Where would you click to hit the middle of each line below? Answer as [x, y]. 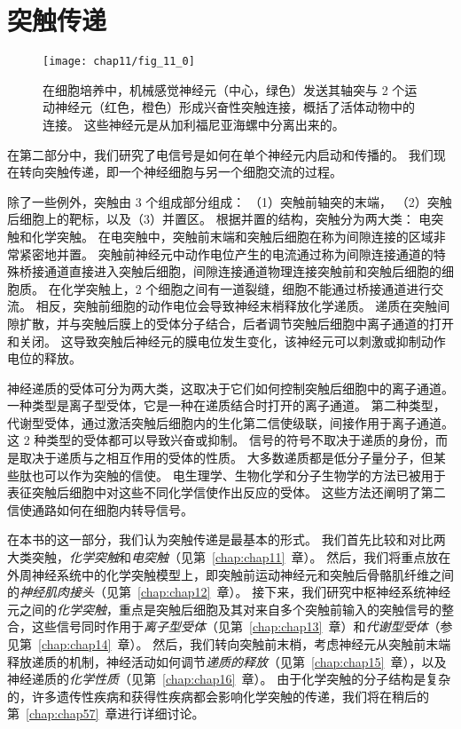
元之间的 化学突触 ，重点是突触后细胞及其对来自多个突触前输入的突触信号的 [224, 609]
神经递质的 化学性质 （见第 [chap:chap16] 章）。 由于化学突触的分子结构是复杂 [229, 679]
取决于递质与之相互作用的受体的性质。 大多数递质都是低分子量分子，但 [226, 458]
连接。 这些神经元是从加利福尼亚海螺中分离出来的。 [194, 124]
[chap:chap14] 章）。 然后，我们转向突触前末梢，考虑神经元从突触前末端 [245, 644]
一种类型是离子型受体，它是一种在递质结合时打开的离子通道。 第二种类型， [227, 405]
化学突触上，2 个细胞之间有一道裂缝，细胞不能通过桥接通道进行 [246, 288]
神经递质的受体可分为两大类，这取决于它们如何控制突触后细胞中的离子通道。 [230, 388]
